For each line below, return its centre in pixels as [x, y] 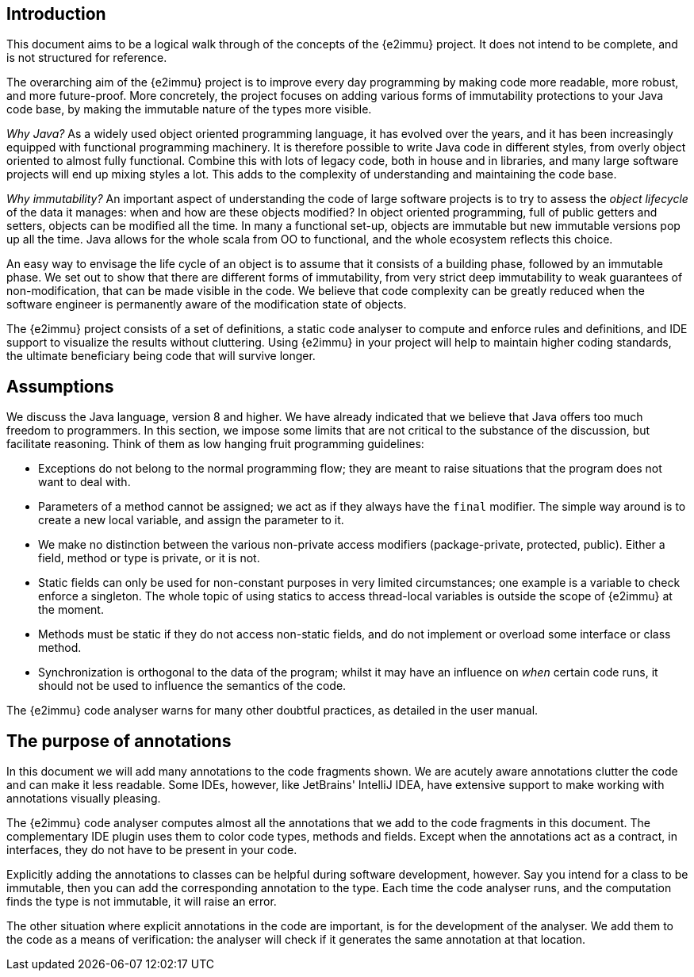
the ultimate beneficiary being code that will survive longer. [161, 356]
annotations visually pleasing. [84, 799]
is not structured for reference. [87, 58]
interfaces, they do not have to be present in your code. [152, 850]
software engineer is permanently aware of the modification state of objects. [207, 305]
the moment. [71, 610]
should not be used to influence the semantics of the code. [192, 686]
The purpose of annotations [119, 741]
